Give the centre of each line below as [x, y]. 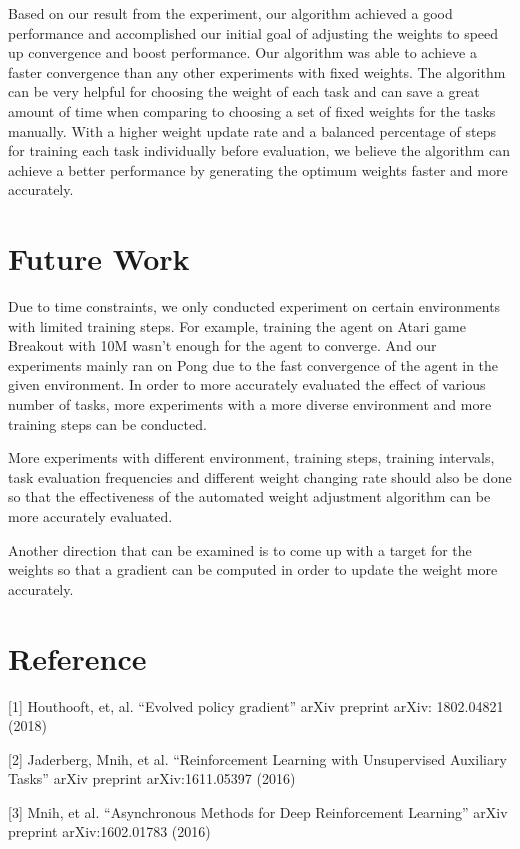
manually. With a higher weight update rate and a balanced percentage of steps [252, 130]
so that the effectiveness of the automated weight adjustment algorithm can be [249, 496]
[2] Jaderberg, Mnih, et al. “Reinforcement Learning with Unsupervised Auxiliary [257, 758]
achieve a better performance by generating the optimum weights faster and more [258, 169]
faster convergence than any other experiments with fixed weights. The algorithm [257, 71]
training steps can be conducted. [107, 423]
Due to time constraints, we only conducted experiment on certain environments [254, 306]
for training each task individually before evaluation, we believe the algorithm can [259, 150]
